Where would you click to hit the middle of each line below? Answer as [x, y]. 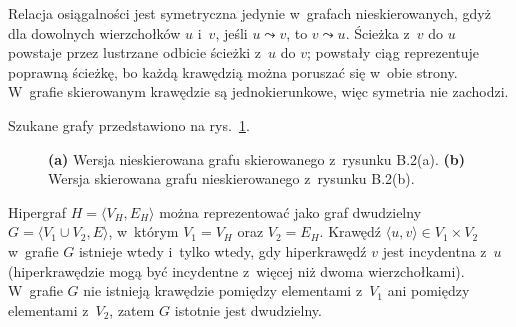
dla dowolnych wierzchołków [94, 32]
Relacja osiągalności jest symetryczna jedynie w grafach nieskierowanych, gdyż [249, 13]
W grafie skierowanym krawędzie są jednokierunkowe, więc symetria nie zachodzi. [258, 91]
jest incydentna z [434, 250]
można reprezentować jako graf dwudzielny [290, 211]
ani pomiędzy [428, 290]
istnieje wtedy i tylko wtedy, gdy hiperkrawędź [222, 250]
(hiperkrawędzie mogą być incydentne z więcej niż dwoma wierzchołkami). [236, 270]
